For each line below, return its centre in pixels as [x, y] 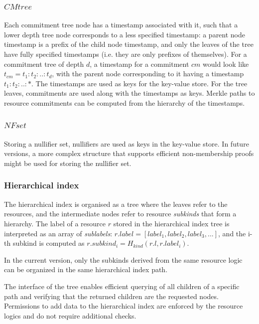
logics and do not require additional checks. [70, 315]
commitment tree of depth [44, 64]
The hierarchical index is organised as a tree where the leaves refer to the [116, 204]
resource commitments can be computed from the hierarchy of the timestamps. [125, 102]
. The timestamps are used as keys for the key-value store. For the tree [139, 83]
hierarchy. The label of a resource [55, 223]
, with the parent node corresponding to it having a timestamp [148, 74]
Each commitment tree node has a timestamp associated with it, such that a [121, 25]
